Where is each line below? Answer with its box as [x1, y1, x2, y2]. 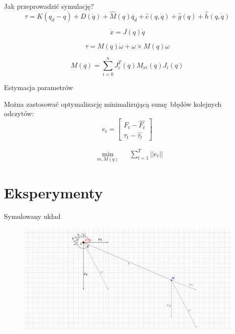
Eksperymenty [4, 183, 103, 203]
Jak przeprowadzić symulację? [4, 1, 94, 11]
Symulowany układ [4, 211, 61, 221]
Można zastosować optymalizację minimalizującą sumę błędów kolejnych [4, 98, 222, 109]
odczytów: [4, 108, 34, 119]
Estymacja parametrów [4, 82, 73, 93]
